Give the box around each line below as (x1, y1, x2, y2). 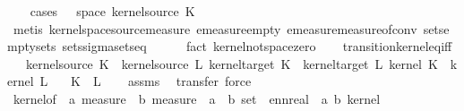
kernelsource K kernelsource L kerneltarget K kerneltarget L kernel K (25, 54, 438, 73)
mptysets (7, 37, 56, 55)
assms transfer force (127, 72, 252, 90)
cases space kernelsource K (30, 2, 195, 20)
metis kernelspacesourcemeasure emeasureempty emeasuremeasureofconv (13, 19, 417, 38)
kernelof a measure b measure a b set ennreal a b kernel (13, 89, 381, 107)
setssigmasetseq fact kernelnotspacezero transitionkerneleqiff (62, 37, 452, 55)
